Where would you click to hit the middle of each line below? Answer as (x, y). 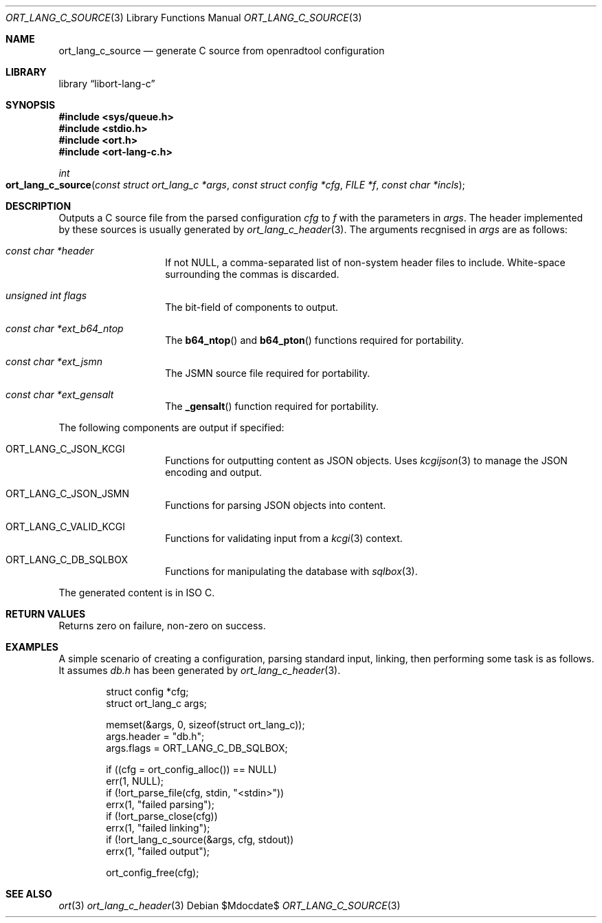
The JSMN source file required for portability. (268, 373)
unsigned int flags (46, 295)
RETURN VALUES (46, 614)
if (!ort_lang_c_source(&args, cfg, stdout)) (200, 839)
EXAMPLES (32, 647)
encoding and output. (214, 472)
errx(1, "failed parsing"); (160, 804)
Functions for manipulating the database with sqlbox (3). (291, 571)
